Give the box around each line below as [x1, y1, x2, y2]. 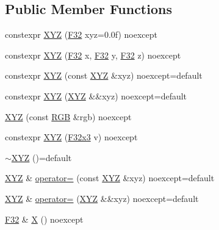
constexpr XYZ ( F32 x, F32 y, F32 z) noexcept [5, 48, 181, 61]
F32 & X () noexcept [5, 212, 84, 225]
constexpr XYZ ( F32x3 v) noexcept [5, 131, 138, 143]
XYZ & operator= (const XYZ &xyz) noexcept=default [5, 171, 215, 184]
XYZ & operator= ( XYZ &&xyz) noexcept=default [5, 192, 199, 204]
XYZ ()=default [11, 151, 72, 164]
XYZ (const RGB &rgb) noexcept [5, 110, 132, 123]
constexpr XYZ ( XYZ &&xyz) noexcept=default [5, 89, 187, 102]
